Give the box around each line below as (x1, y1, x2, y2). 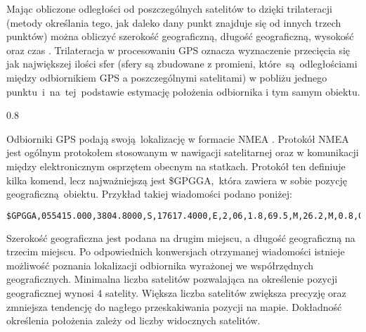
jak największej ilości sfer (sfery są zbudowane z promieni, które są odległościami (6, 56, 358, 71)
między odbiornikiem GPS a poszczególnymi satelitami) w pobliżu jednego (6, 70, 327, 84)
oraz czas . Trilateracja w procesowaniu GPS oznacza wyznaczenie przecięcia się (6, 42, 351, 57)
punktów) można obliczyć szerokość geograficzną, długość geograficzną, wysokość (6, 29, 354, 44)
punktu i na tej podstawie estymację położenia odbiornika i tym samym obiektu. (6, 84, 360, 98)
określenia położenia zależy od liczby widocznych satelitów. (6, 313, 261, 328)
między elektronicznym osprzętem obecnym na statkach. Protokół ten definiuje (6, 158, 346, 173)
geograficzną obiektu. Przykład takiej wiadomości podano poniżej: (6, 186, 292, 201)
